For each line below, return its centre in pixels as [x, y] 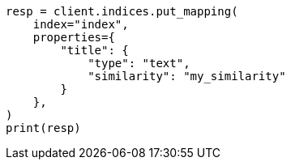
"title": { [94, 50]
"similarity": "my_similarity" [187, 76]
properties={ [74, 37]
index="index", [81, 24]
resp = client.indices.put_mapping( [122, 11]
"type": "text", [139, 63]
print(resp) [43, 128]
